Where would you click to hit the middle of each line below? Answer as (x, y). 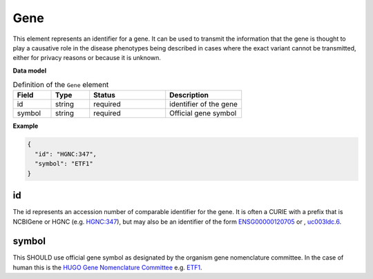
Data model (30, 70)
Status (104, 95)
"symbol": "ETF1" (64, 164)
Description (189, 95)
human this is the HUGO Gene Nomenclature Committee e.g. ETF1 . (107, 267)
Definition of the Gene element (61, 85)
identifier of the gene (204, 104)
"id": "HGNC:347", (66, 154)
